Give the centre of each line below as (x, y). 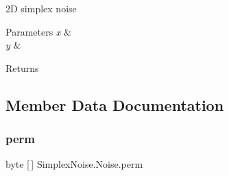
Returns (22, 67)
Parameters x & (38, 31)
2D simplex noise (41, 8)
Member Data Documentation (115, 104)
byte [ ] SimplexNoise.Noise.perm (74, 164)
